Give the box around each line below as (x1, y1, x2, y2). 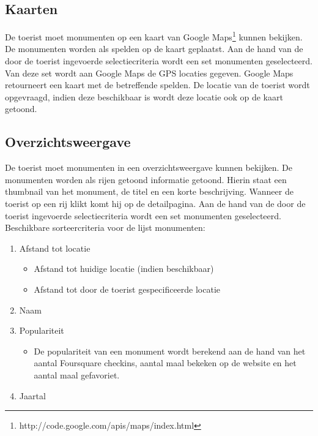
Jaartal (19, 389, 46, 402)
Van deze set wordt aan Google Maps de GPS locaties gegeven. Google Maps (5, 66, 294, 79)
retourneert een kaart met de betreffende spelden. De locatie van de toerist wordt (5, 78, 310, 91)
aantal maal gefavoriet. (34, 368, 120, 381)
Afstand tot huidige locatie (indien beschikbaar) (34, 262, 214, 275)
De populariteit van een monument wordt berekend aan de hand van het (34, 344, 306, 357)
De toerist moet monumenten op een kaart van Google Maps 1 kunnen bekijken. (5, 29, 303, 43)
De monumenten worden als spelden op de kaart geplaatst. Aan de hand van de (5, 42, 303, 55)
